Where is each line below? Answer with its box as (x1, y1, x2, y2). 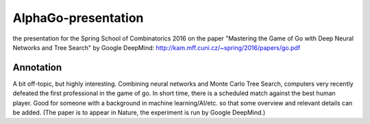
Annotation (12, 62, 62, 73)
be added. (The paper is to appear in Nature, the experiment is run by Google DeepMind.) (12, 108, 266, 116)
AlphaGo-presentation (12, 10, 144, 25)
